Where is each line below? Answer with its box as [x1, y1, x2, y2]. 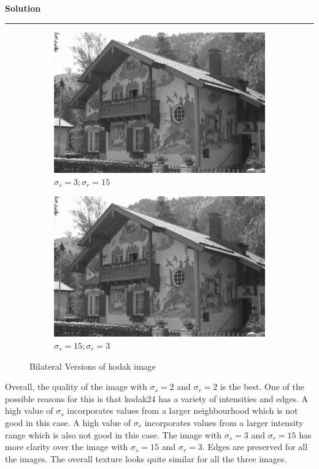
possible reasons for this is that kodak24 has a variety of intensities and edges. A [5, 392, 308, 405]
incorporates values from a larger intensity [144, 416, 304, 429]
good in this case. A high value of [5, 416, 131, 429]
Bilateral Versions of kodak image [29, 359, 156, 372]
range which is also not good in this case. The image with [5, 428, 222, 441]
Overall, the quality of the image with [5, 380, 147, 393]
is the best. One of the [220, 380, 305, 393]
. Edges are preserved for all [202, 440, 308, 453]
